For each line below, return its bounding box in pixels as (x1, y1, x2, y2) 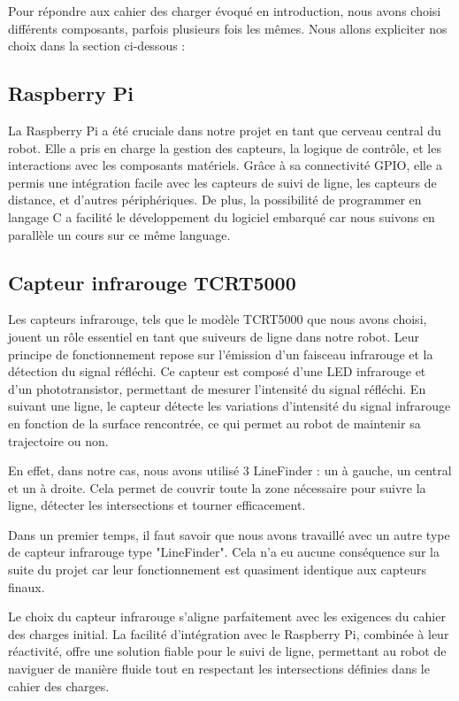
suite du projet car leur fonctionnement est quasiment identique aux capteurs (8, 560, 426, 579)
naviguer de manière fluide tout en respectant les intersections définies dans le (8, 659, 430, 678)
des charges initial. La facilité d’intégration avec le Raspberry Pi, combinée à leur (8, 624, 449, 643)
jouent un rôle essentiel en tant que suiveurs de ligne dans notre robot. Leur (8, 327, 420, 345)
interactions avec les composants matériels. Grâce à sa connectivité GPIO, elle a (8, 156, 442, 174)
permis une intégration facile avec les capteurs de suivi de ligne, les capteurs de (8, 173, 437, 191)
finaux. (8, 577, 45, 596)
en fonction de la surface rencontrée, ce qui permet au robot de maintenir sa (8, 413, 421, 432)
